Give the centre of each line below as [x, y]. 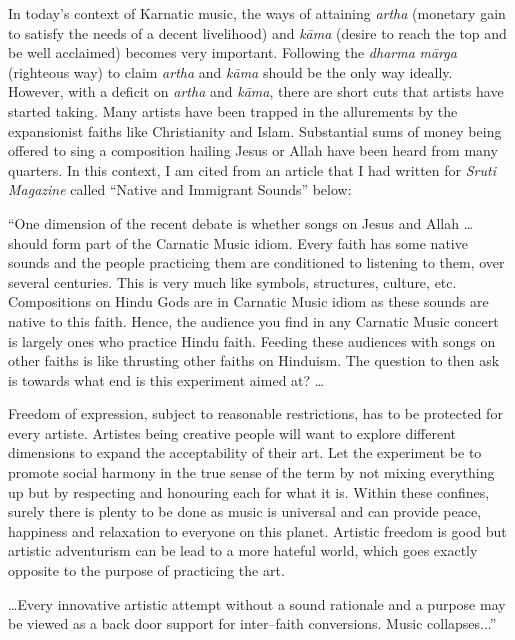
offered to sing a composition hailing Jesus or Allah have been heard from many [253, 150]
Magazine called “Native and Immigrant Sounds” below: [180, 189]
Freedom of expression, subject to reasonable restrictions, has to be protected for [255, 413]
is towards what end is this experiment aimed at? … [166, 379]
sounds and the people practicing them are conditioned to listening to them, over [256, 262]
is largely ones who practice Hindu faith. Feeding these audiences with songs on [252, 340]
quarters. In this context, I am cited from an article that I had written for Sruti [252, 169]
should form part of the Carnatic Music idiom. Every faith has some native [238, 242]
